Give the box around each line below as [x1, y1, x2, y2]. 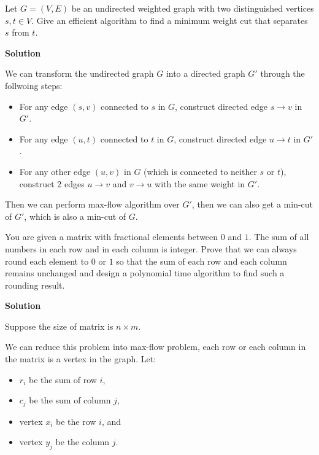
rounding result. [5, 278, 65, 291]
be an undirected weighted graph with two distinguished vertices [71, 2, 314, 14]
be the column [55, 435, 110, 448]
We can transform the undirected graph [5, 67, 154, 80]
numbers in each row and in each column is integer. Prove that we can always [5, 242, 297, 255]
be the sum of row [28, 373, 97, 386]
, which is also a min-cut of [24, 209, 126, 222]
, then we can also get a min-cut [191, 198, 313, 211]
